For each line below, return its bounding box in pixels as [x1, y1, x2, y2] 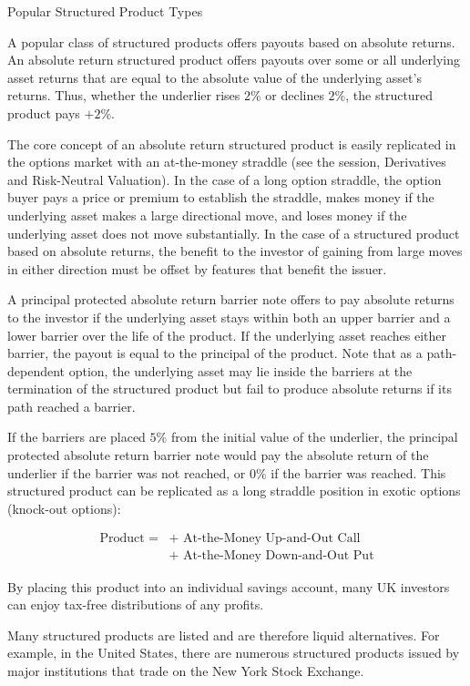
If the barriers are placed [7, 427, 146, 446]
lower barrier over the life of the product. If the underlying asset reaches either [7, 325, 447, 344]
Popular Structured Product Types [7, 2, 203, 20]
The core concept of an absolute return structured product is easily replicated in [7, 134, 456, 153]
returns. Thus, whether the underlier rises [7, 86, 240, 105]
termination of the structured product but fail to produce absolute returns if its [7, 379, 452, 398]
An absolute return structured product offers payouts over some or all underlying [7, 50, 460, 69]
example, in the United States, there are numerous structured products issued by [7, 643, 460, 662]
